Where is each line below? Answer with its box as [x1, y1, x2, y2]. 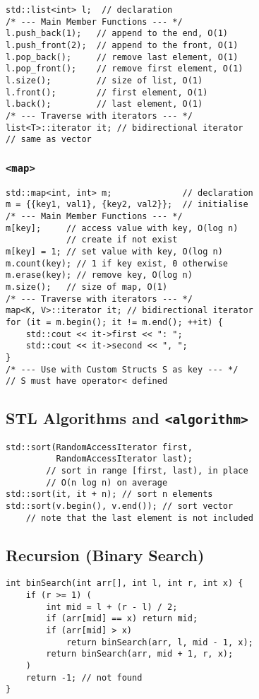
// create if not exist [66, 235, 178, 245]
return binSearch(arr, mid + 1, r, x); [46, 649, 234, 659]
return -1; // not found [25, 672, 143, 683]
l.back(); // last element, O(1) [6, 99, 203, 110]
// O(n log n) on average [46, 477, 168, 488]
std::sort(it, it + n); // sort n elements [6, 489, 213, 500]
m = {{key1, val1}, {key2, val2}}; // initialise [6, 199, 248, 210]
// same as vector [6, 134, 92, 145]
